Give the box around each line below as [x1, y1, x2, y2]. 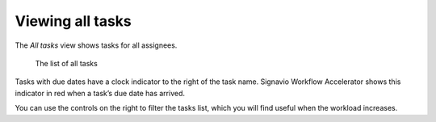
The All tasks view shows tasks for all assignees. [15, 40, 178, 50]
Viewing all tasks [15, 12, 132, 30]
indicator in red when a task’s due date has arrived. [15, 88, 186, 98]
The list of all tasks [35, 58, 99, 68]
